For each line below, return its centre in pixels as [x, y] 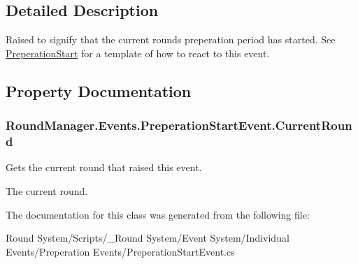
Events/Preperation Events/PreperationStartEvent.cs [120, 251]
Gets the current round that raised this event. [104, 167]
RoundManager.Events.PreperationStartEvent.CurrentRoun [179, 125]
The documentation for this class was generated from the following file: [158, 214]
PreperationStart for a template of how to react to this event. [138, 53]
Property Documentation [99, 90]
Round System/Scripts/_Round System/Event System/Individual [148, 238]
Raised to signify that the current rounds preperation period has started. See [171, 39]
